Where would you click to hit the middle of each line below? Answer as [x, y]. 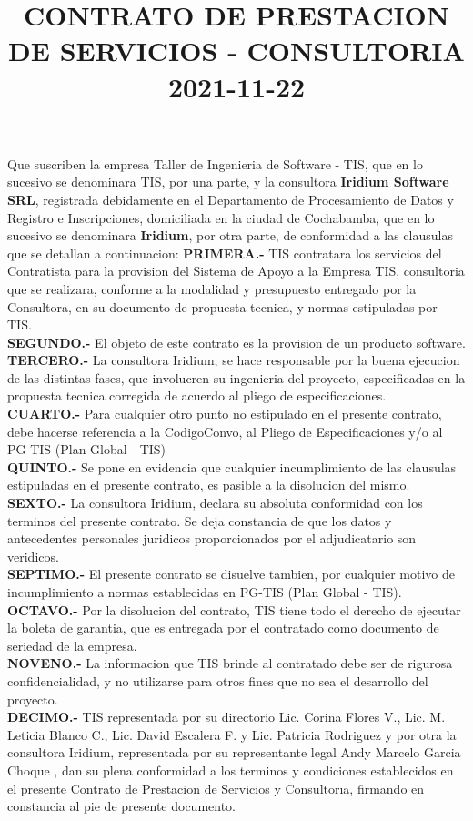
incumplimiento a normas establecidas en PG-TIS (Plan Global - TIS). [205, 592]
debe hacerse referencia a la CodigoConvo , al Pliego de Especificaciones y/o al [225, 431]
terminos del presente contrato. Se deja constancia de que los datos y [200, 520]
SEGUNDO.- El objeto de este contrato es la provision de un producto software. [236, 342]
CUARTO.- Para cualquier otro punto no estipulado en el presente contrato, [225, 414]
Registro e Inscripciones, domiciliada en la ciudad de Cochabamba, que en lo [221, 217]
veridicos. [33, 556]
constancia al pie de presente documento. [122, 806]
